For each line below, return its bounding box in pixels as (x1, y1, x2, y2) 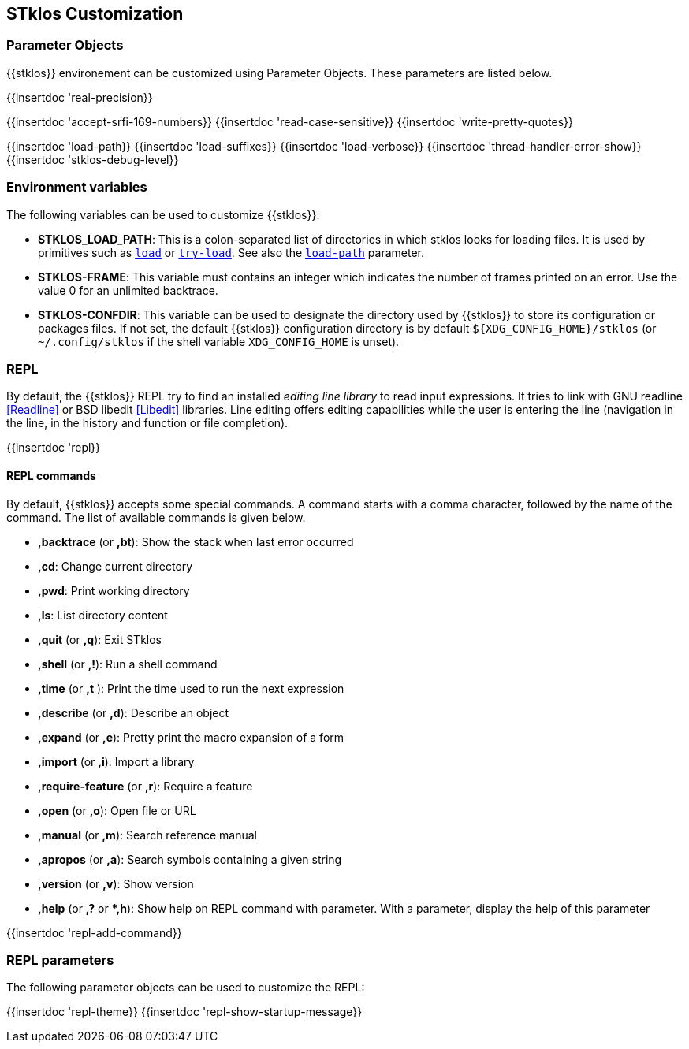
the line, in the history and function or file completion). (6, 416, 289, 430)
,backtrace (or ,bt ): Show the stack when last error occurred (38, 534, 354, 549)
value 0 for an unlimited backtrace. (38, 283, 218, 297)
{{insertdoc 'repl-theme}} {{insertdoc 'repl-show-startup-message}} (6, 1005, 363, 1019)
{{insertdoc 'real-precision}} (6, 90, 153, 104)
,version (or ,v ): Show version (38, 876, 194, 891)
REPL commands (6, 468, 96, 482)
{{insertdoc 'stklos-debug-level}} (6, 152, 179, 166)
